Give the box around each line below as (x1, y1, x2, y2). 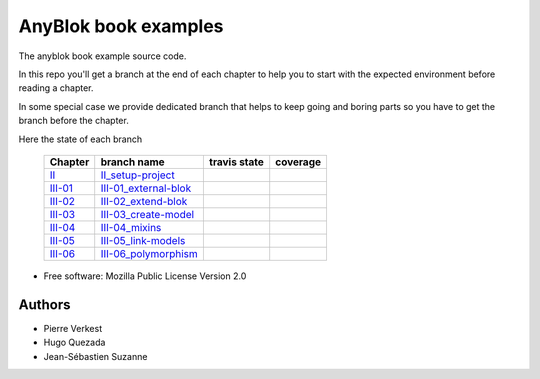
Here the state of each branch (18, 133, 143, 145)
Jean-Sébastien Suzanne (43, 350, 148, 362)
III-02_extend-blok (100, 194, 188, 208)
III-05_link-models (100, 233, 186, 247)
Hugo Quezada (43, 336, 106, 349)
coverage (275, 155, 322, 169)
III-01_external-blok (100, 181, 192, 195)
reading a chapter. (18, 82, 94, 94)
